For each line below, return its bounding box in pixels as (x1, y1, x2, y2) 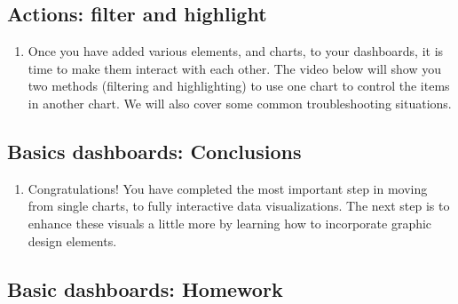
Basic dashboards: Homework (7, 275, 283, 302)
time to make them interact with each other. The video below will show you (28, 59, 442, 77)
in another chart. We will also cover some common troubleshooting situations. (28, 93, 452, 112)
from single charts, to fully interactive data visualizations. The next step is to (28, 196, 450, 215)
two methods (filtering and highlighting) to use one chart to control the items (28, 76, 450, 95)
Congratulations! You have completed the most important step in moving (28, 179, 428, 197)
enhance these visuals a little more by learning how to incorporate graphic (28, 213, 432, 232)
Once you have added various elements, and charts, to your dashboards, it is (28, 42, 444, 60)
